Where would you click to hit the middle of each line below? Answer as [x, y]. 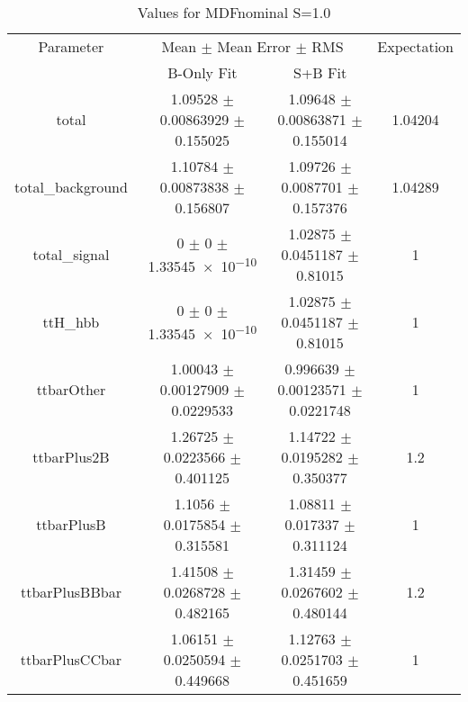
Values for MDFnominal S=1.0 [234, 12]
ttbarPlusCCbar [71, 659]
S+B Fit [320, 72]
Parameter [71, 46]
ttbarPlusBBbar [71, 592]
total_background [71, 187]
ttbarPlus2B [71, 457]
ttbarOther [71, 389]
